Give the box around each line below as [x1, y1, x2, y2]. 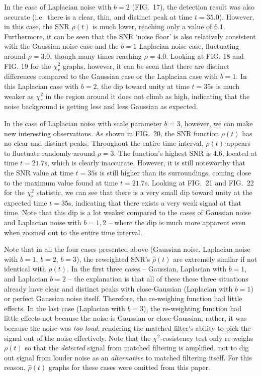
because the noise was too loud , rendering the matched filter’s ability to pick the [4, 323, 251, 333]
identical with [4, 263, 46, 274]
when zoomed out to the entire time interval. [4, 227, 142, 237]
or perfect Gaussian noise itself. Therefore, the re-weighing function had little [4, 293, 242, 304]
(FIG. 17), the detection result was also [132, 2, 255, 12]
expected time [4, 197, 47, 208]
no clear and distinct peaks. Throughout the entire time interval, [4, 138, 204, 148]
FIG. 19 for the [4, 60, 51, 71]
